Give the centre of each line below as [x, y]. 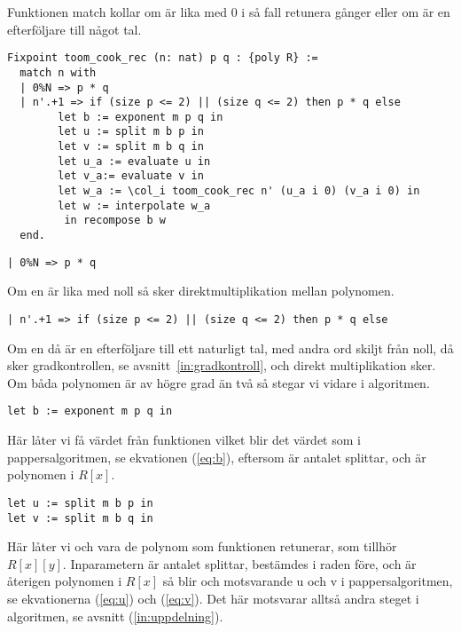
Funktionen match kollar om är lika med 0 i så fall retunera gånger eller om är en [229, 12]
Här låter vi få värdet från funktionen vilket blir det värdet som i [184, 440]
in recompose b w [115, 221]
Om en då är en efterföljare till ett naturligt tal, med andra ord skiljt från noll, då [230, 348]
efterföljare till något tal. [74, 29]
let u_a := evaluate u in [134, 161]
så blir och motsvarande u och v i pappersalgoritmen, [308, 581]
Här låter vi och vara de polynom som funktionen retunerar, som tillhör [202, 546]
